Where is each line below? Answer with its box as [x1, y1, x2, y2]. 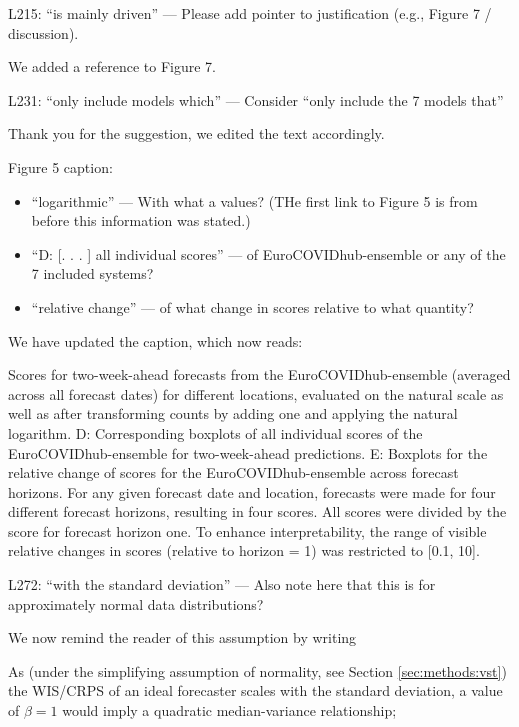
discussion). [8, 22, 79, 43]
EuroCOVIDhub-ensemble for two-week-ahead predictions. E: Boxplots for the [8, 442, 488, 463]
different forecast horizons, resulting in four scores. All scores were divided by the [8, 501, 507, 522]
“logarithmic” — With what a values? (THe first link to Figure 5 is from [31, 190, 478, 211]
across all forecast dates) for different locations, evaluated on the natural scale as [8, 383, 504, 404]
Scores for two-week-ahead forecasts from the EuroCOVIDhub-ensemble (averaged [8, 364, 511, 385]
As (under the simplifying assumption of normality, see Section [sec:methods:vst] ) [8, 660, 507, 681]
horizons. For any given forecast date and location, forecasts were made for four [8, 481, 496, 502]
